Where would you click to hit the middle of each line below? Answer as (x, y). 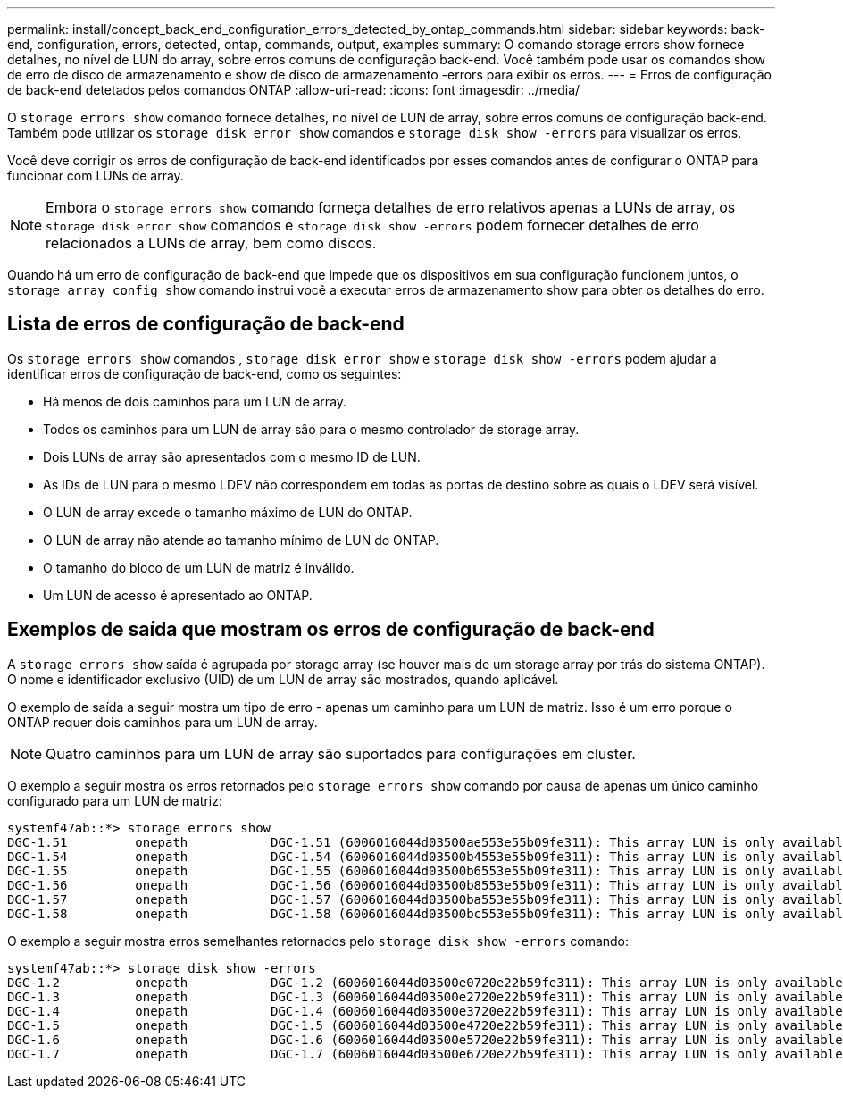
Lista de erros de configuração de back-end (206, 324)
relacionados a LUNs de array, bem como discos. (211, 243)
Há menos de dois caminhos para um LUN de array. (195, 401)
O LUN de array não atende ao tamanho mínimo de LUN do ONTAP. (241, 540)
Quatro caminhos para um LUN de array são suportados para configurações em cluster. (341, 753)
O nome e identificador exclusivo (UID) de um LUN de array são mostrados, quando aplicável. (283, 679)
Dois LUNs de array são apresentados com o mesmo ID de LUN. (232, 456)
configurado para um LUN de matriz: (115, 800)
